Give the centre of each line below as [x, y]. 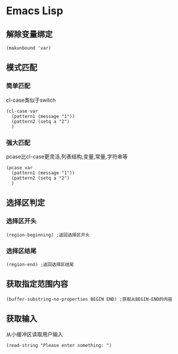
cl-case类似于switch [31, 100]
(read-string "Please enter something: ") [59, 345]
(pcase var [19, 168]
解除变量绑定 [29, 34]
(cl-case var [22, 111]
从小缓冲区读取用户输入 [34, 334]
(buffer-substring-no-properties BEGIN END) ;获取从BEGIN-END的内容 [89, 299]
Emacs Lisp [35, 11]
